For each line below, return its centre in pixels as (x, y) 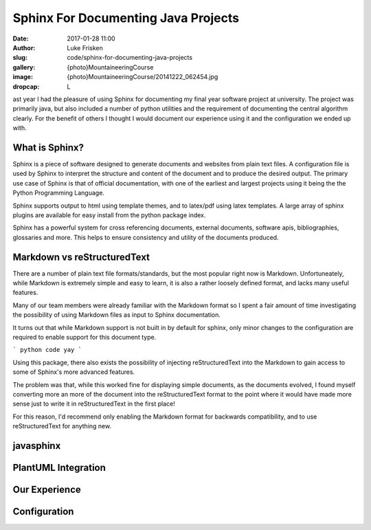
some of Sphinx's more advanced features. (74, 372)
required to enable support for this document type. (85, 337)
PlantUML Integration (59, 467)
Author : (24, 47)
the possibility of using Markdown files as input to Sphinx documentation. (117, 315)
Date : (21, 38)
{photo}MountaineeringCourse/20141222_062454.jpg (143, 77)
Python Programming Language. (58, 193)
